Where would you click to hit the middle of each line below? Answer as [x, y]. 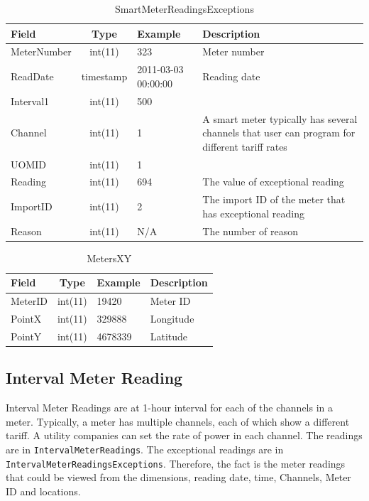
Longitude [172, 319]
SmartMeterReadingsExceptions [184, 9]
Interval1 [30, 101]
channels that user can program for [279, 133]
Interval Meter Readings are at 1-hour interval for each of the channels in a [170, 408]
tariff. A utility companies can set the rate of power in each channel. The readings [184, 435]
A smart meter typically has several [280, 118]
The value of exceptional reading [273, 182]
